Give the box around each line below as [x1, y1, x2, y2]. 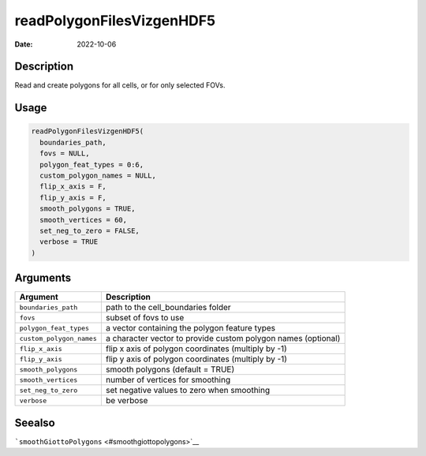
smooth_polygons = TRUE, [39, 204, 136, 213]
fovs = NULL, [39, 149, 90, 158]
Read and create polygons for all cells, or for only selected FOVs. [14, 80, 226, 90]
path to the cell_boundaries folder [105, 302, 232, 313]
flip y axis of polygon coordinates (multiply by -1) [105, 353, 288, 364]
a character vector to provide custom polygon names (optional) [105, 333, 341, 344]
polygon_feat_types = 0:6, [39, 160, 144, 169]
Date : [14, 39, 33, 49]
